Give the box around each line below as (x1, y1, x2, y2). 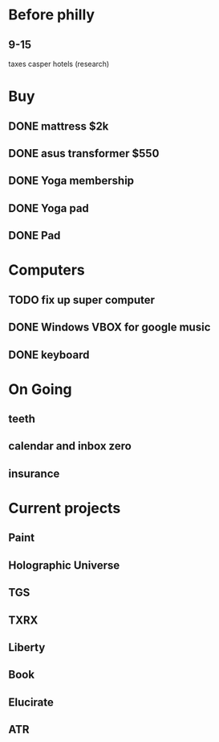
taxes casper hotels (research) (8, 59, 110, 68)
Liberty (8, 640, 46, 654)
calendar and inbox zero (8, 439, 132, 453)
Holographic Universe (8, 558, 120, 572)
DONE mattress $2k (8, 119, 109, 133)
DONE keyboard (8, 348, 90, 362)
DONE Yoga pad (8, 201, 90, 215)
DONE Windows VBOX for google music (8, 321, 211, 334)
